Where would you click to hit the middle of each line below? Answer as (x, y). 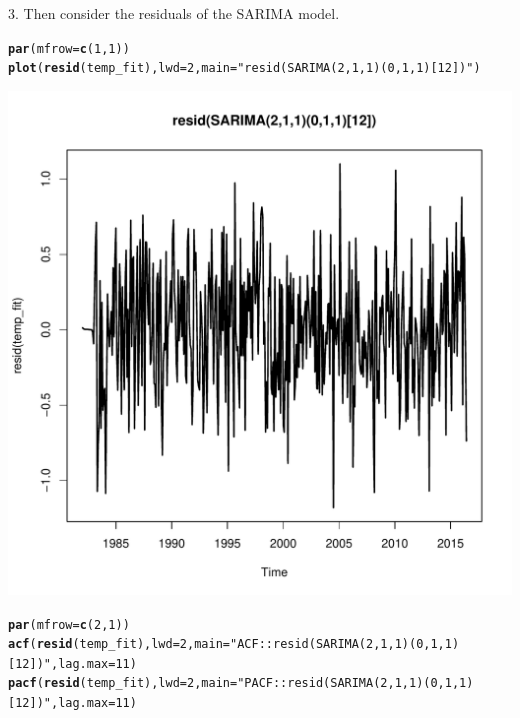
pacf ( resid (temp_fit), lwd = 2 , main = (123, 683)
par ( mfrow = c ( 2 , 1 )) (69, 624)
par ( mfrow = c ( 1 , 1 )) (69, 48)
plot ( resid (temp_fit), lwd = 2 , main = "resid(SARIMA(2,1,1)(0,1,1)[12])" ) (244, 68)
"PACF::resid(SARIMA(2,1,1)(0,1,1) (355, 683)
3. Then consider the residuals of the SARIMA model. (174, 13)
